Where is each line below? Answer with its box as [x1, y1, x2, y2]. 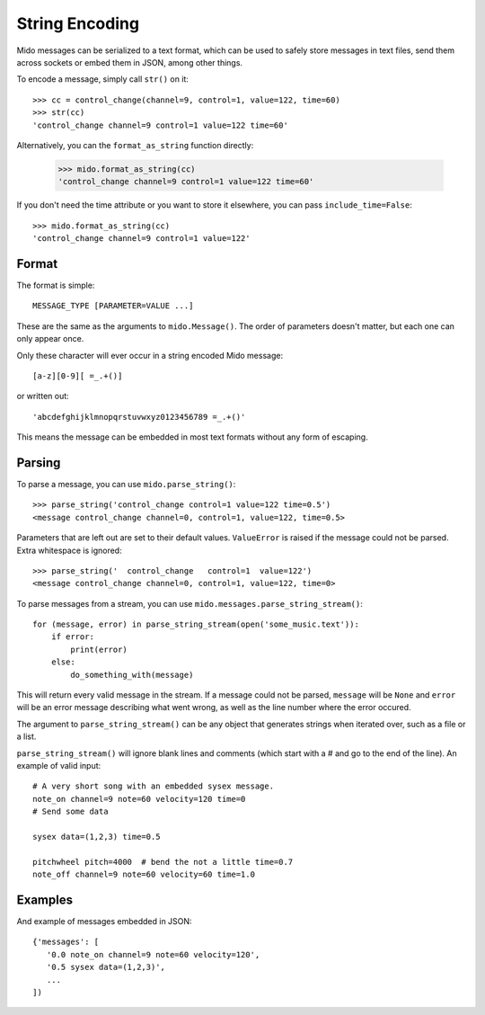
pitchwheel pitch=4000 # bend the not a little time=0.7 [32, 857, 294, 867]
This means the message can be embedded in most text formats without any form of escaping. [16, 432, 368, 442]
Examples [16, 892, 74, 907]
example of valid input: [16, 761, 101, 770]
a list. [16, 731, 37, 742]
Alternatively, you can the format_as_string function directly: [16, 139, 254, 150]
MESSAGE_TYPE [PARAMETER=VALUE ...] [32, 301, 194, 311]
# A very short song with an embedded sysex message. [32, 781, 274, 791]
